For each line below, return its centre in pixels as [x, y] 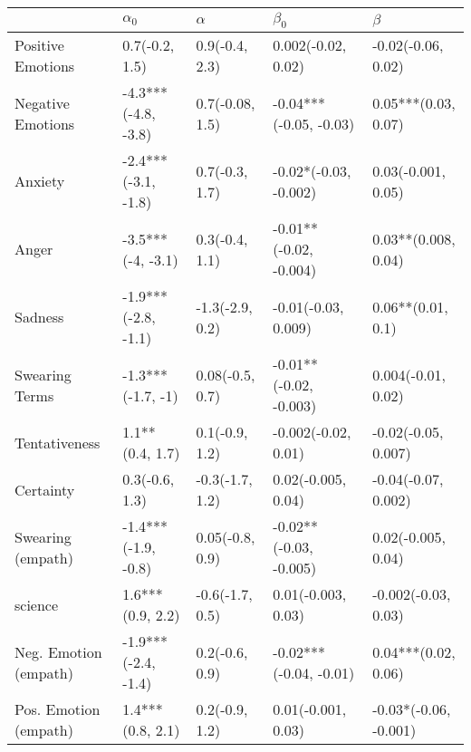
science [37, 604]
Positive [39, 45]
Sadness [39, 317]
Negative [42, 102]
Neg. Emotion [58, 651]
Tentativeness [58, 442]
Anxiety [40, 181]
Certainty [45, 489]
